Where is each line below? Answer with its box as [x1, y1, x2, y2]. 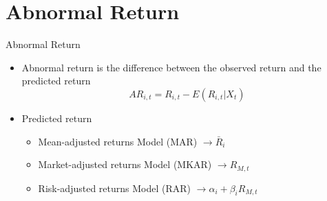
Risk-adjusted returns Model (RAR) [38, 180, 191, 195]
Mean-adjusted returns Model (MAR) [38, 134, 198, 148]
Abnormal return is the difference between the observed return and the [21, 60, 321, 74]
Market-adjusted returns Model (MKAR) [38, 157, 212, 172]
